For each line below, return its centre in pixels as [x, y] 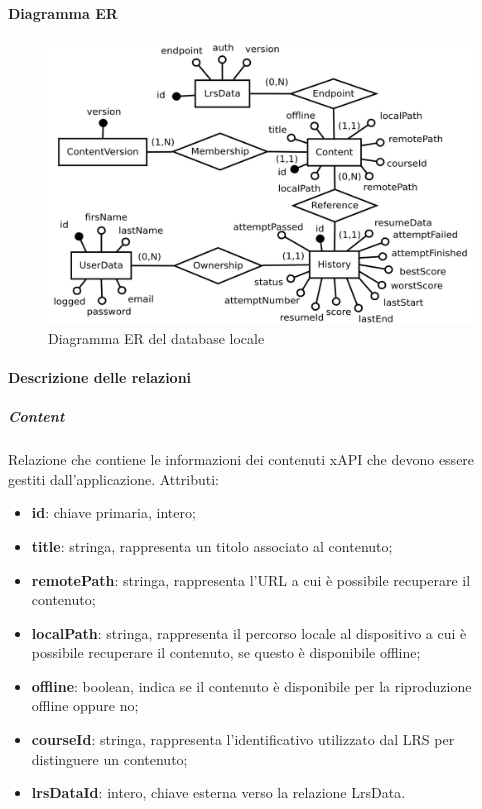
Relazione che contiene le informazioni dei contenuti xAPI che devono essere [241, 459]
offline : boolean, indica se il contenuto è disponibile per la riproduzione [251, 685]
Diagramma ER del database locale [156, 337]
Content [36, 416]
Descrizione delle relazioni [100, 376]
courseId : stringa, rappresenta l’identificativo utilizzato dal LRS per [243, 739]
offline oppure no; [85, 705]
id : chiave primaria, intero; [113, 512]
